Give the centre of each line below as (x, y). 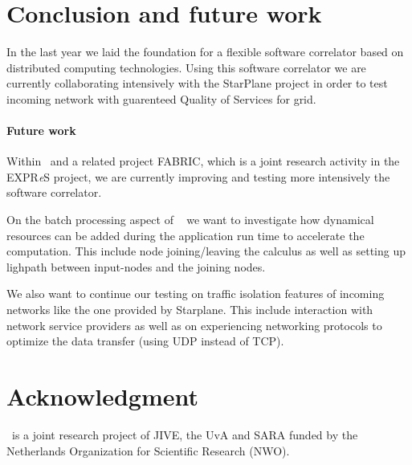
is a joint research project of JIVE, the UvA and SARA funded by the (185, 434)
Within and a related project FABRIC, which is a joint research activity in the (203, 161)
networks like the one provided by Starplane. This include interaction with (190, 310)
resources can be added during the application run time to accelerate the (186, 235)
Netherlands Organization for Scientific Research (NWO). (148, 450)
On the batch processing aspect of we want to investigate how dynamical (190, 220)
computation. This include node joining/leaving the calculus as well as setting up (206, 251)
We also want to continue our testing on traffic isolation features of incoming (196, 294)
